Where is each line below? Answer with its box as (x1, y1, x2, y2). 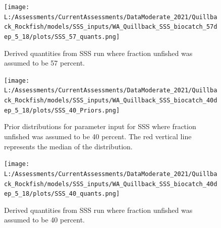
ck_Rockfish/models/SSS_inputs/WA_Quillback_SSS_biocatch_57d (4, 23, 217, 31)
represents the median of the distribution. (4, 141, 133, 151)
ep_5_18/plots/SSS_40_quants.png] (4, 190, 120, 198)
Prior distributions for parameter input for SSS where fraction (4, 121, 196, 132)
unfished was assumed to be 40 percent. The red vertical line (4, 131, 192, 142)
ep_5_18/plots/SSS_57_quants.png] (4, 33, 120, 40)
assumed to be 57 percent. (4, 58, 85, 68)
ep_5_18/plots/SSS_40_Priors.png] (4, 106, 120, 114)
